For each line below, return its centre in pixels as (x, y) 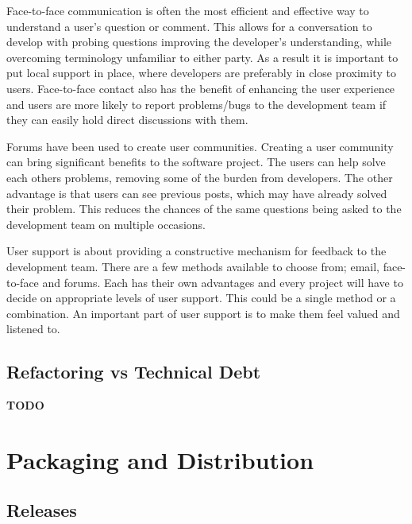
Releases (42, 510)
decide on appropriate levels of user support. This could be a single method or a (201, 298)
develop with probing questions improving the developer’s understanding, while (199, 42)
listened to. (33, 329)
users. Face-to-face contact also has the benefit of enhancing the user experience (201, 88)
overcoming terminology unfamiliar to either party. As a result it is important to (202, 57)
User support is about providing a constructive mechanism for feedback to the (196, 251)
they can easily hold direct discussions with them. (127, 120)
